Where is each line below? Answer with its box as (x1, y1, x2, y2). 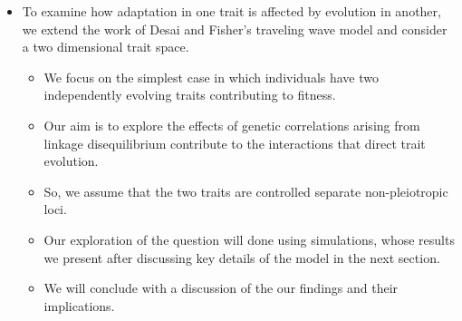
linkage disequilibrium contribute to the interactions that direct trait (43, 133, 426, 152)
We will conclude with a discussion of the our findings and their (43, 278, 399, 297)
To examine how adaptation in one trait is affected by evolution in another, (22, 2, 441, 20)
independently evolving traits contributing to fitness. (43, 85, 336, 104)
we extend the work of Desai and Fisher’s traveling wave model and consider (22, 19, 448, 38)
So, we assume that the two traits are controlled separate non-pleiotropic (43, 181, 448, 200)
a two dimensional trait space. (22, 37, 189, 56)
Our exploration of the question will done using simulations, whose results (43, 229, 455, 248)
